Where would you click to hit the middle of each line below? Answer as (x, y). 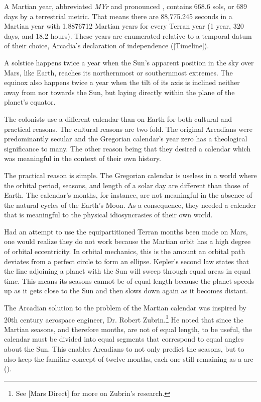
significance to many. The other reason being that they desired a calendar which (127, 148)
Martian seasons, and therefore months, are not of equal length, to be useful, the (128, 329)
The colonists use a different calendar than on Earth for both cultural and (118, 118)
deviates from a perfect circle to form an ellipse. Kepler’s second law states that (127, 261)
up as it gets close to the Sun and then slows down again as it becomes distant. (126, 291)
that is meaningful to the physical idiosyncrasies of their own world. (108, 215)
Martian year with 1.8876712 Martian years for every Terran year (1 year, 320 (124, 26)
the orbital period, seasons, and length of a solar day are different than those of (126, 185)
